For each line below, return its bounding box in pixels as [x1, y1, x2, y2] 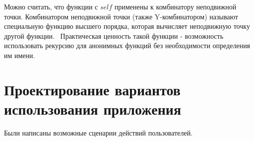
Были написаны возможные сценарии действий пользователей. [4, 127, 193, 138]
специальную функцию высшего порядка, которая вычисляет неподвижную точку [4, 21, 250, 31]
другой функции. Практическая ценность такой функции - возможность [4, 30, 224, 41]
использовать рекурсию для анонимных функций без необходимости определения [4, 40, 251, 51]
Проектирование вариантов [4, 79, 181, 99]
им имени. [4, 50, 35, 60]
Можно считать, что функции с [4, 1, 98, 11]
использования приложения [4, 98, 182, 119]
